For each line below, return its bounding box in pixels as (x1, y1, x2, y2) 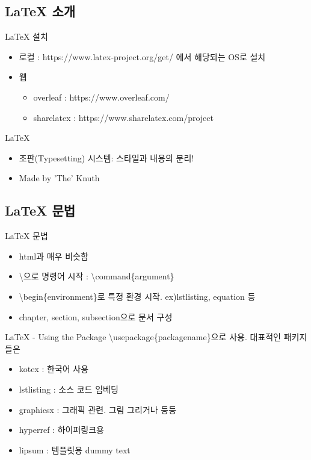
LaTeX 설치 (5, 30, 48, 43)
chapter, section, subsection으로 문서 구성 (19, 310, 173, 323)
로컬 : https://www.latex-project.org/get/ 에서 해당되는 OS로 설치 (19, 50, 266, 63)
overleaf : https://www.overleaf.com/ (33, 90, 170, 103)
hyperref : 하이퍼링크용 (19, 423, 104, 436)
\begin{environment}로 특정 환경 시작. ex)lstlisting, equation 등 (19, 290, 256, 302)
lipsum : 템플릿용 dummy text (19, 443, 131, 456)
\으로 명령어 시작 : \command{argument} (19, 270, 174, 282)
